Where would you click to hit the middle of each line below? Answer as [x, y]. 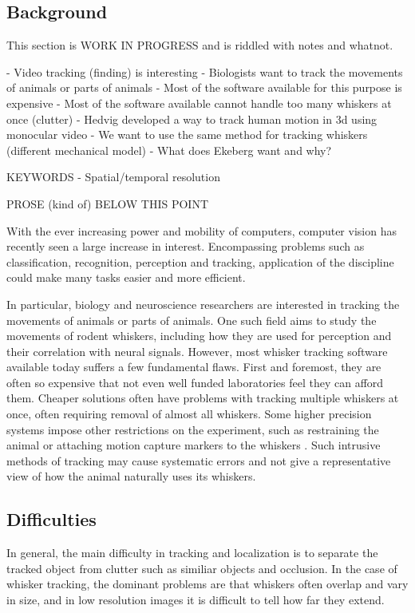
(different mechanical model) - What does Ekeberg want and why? [169, 150]
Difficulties [51, 519]
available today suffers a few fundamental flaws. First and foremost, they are [194, 367]
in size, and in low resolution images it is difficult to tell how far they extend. [196, 600]
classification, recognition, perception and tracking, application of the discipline [200, 261]
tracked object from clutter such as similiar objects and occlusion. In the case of [202, 568]
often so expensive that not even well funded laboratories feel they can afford [195, 382]
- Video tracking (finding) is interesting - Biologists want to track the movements [205, 71]
